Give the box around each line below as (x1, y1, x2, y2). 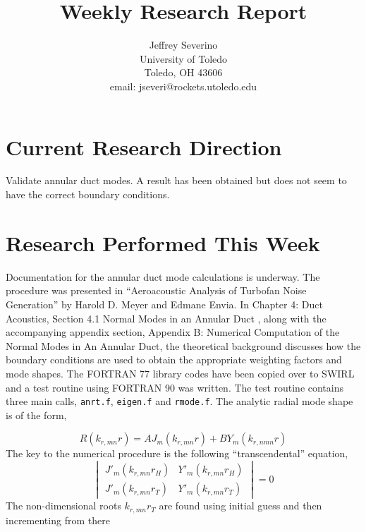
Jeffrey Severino (149, 37, 218, 52)
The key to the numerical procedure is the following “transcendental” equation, (6, 446, 348, 461)
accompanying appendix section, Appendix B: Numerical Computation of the (6, 325, 340, 339)
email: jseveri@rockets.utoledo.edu (109, 78, 257, 93)
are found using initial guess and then (159, 498, 322, 513)
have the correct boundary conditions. (6, 187, 170, 202)
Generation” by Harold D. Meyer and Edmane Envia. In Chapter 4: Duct (6, 296, 323, 311)
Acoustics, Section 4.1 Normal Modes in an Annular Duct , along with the (6, 310, 327, 325)
